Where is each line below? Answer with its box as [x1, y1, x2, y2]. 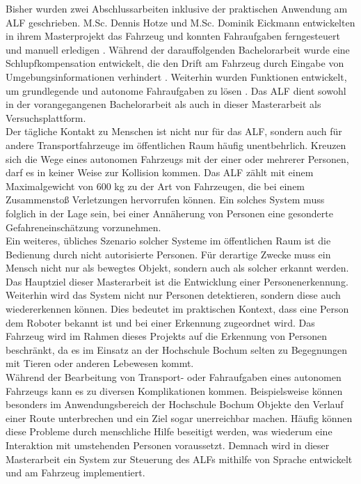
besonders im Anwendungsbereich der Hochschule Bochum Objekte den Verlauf [6, 397, 344, 412]
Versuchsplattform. [6, 110, 86, 125]
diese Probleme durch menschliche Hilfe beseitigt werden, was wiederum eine [6, 424, 332, 439]
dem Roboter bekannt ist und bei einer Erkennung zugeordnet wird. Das [6, 315, 315, 329]
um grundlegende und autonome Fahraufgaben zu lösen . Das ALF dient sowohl [6, 83, 346, 97]
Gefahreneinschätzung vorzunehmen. [6, 219, 161, 234]
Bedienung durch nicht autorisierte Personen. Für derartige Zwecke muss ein [6, 247, 331, 261]
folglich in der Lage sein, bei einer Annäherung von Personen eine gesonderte [6, 205, 333, 220]
